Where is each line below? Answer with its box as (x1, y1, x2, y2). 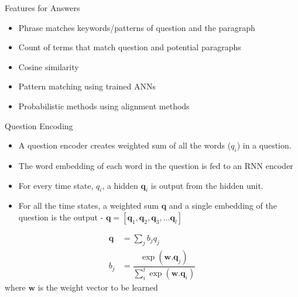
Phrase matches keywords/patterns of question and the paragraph (18, 21, 255, 33)
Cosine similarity (18, 60, 79, 72)
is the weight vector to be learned (37, 281, 158, 293)
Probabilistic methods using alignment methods (18, 99, 190, 112)
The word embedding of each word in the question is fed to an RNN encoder (18, 159, 293, 171)
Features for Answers (5, 2, 80, 13)
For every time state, (18, 179, 94, 191)
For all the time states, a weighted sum (18, 199, 159, 212)
